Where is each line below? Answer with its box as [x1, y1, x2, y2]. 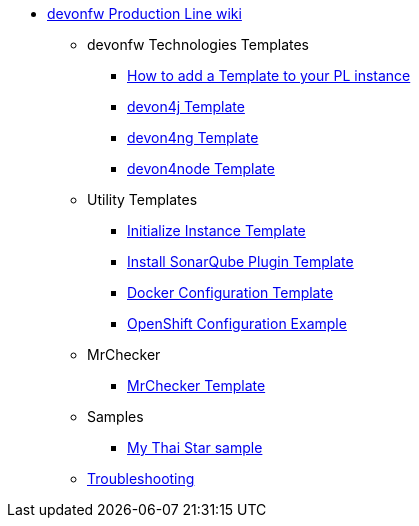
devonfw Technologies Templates [87, 36, 309, 53]
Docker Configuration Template [127, 284, 334, 301]
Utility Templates [87, 191, 198, 208]
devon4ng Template [127, 129, 259, 146]
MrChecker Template [127, 377, 266, 394]
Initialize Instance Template [127, 222, 306, 239]
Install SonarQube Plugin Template [127, 253, 354, 270]
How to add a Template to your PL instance [127, 67, 411, 84]
